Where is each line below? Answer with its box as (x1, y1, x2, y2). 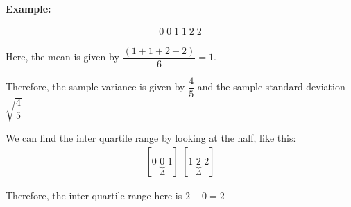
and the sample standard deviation (197, 79, 345, 94)
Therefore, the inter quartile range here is (6, 188, 182, 202)
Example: (6, 1, 51, 15)
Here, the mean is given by (6, 49, 119, 64)
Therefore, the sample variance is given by (6, 79, 185, 94)
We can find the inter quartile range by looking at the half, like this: (6, 131, 296, 145)
